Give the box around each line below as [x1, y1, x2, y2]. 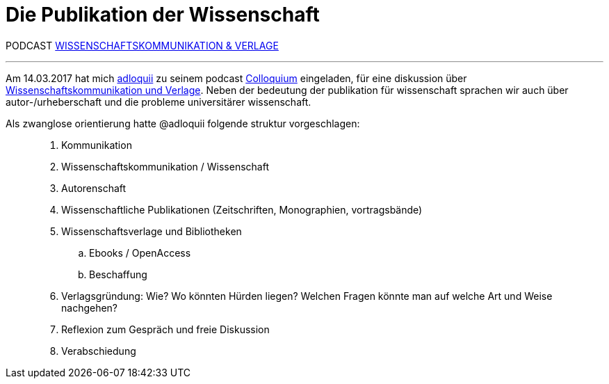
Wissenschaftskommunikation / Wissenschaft [61, 160, 270, 173]
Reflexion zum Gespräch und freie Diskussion [61, 323, 270, 335]
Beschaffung [89, 268, 147, 280]
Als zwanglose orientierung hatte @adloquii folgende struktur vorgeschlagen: [6, 117, 360, 129]
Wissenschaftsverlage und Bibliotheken [61, 225, 242, 237]
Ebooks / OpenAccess [89, 246, 191, 259]
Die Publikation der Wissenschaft [6, 3, 320, 26]
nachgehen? [61, 301, 118, 314]
